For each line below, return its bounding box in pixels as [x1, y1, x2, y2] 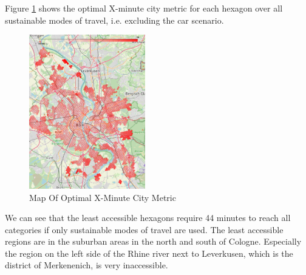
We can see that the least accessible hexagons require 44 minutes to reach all [5, 211, 291, 224]
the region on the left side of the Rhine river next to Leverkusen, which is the [5, 246, 293, 259]
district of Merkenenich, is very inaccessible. [5, 259, 168, 271]
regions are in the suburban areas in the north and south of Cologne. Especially [5, 235, 302, 248]
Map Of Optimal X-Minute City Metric [29, 191, 176, 203]
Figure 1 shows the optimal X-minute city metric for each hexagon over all [5, 2, 283, 14]
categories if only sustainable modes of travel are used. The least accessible [5, 223, 284, 236]
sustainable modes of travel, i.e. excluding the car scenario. [5, 13, 224, 26]
